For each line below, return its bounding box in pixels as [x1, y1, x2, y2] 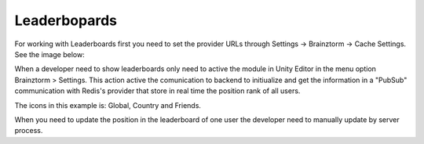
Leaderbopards [14, 12, 118, 29]
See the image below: [14, 49, 86, 59]
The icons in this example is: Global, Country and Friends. [14, 100, 202, 110]
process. [14, 126, 43, 135]
